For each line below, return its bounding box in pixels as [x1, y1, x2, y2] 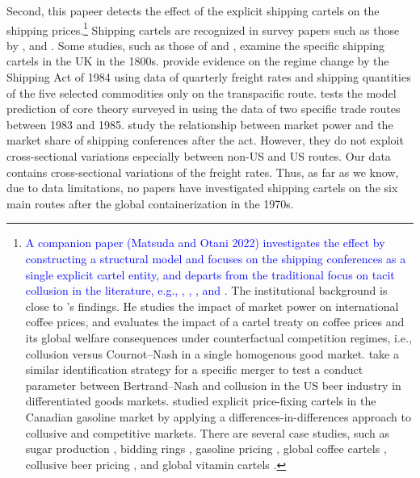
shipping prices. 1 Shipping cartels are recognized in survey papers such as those [6, 19, 400, 38]
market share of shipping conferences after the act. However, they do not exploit [6, 132, 404, 149]
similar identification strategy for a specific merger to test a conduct [25, 361, 363, 378]
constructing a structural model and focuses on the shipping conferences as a [25, 249, 406, 266]
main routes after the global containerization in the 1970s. [6, 195, 294, 212]
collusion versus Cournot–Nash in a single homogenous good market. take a [25, 345, 399, 362]
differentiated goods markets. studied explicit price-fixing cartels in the [25, 392, 376, 409]
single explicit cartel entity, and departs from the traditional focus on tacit [25, 266, 395, 283]
